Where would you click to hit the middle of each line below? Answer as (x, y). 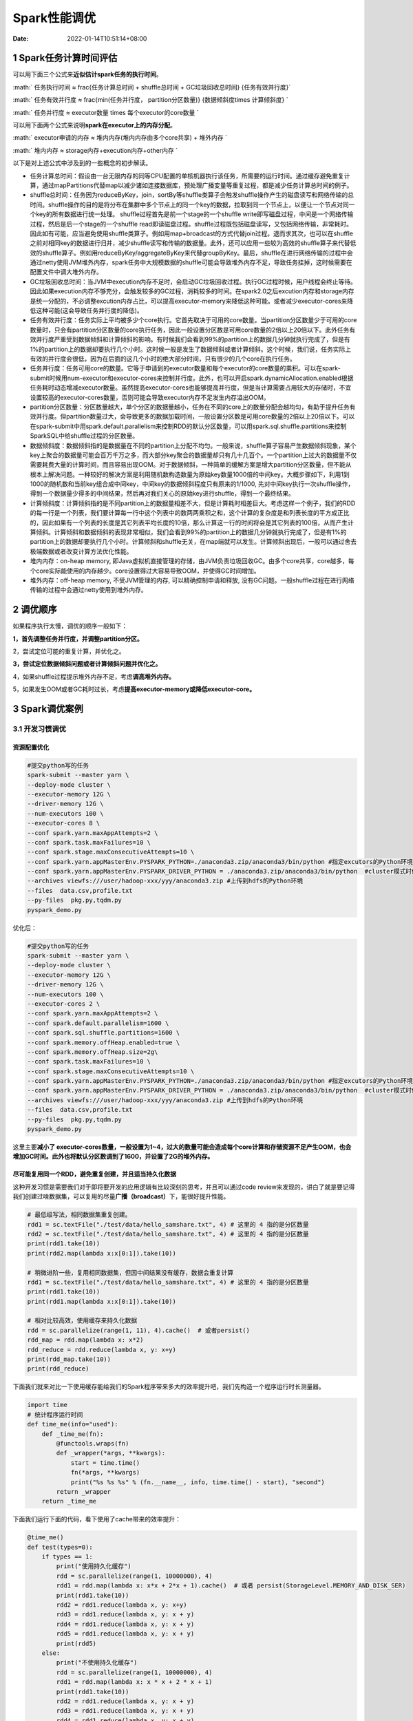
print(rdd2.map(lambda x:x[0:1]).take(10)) (102, 1253)
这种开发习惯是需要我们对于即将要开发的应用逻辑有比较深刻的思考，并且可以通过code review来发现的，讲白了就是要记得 (184, 1187)
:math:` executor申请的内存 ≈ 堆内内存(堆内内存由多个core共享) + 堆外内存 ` (120, 138)
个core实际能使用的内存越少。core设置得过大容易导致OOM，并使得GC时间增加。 (145, 571)
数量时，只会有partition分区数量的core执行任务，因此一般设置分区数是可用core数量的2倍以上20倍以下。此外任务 (190, 330)
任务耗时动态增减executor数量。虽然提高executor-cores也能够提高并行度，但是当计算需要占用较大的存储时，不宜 (191, 388)
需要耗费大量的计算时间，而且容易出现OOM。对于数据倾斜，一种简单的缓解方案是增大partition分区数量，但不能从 (191, 465)
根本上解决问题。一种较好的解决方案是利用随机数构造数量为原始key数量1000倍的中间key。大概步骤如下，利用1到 (190, 474)
